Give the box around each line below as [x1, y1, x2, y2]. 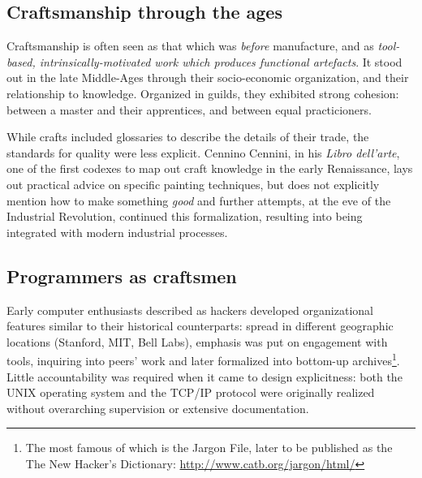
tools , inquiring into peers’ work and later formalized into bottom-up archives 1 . [6, 350, 400, 368]
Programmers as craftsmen [6, 263, 237, 288]
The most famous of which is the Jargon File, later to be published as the [25, 439, 393, 456]
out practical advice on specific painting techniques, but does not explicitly [6, 175, 380, 192]
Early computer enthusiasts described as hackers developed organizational [6, 301, 373, 318]
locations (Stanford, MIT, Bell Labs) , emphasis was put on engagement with [6, 333, 388, 350]
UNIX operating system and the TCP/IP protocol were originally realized [6, 384, 375, 401]
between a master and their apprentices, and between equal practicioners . [6, 101, 372, 118]
